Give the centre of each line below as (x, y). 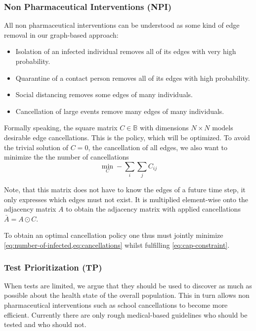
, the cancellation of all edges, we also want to (158, 147)
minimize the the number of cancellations (66, 157)
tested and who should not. (45, 324)
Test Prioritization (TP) (53, 267)
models (223, 128)
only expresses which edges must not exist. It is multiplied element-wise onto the (126, 199)
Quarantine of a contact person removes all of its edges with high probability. (133, 78)
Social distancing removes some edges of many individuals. (104, 94)
